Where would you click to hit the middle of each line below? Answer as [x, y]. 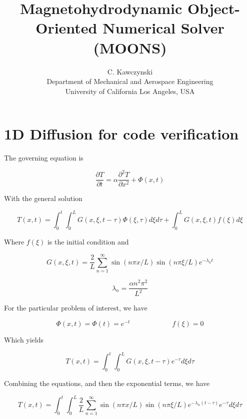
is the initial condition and [88, 242]
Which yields [24, 340]
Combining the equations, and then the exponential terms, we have [107, 383]
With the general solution [43, 198]
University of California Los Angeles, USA [130, 91]
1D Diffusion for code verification [121, 134]
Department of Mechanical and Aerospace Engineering [130, 81]
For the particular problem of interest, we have [76, 308]
